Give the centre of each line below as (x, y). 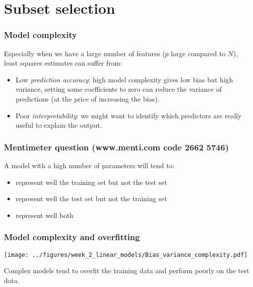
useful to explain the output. (59, 125)
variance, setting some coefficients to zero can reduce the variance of (119, 89)
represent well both (45, 215)
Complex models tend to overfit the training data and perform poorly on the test (127, 270)
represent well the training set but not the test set (91, 182)
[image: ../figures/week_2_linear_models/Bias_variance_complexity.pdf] (126, 255)
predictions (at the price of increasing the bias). (88, 98)
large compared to (198, 53)
